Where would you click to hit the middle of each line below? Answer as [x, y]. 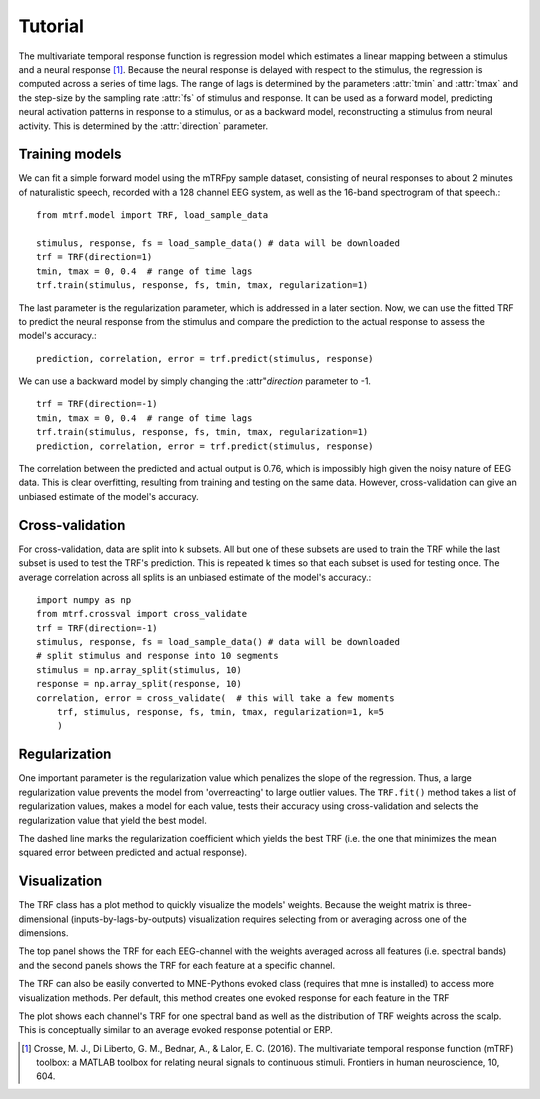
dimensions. [43, 932]
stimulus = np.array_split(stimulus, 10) [139, 669]
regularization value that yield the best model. [112, 820]
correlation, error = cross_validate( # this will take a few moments [215, 698]
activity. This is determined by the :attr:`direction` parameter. [143, 126]
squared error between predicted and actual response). [133, 852]
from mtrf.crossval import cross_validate [142, 614]
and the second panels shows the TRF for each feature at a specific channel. [176, 965]
